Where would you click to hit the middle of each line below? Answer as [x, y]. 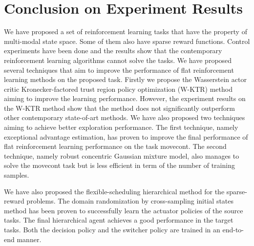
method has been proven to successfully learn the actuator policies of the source [124, 210]
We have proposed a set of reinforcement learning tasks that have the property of [126, 31]
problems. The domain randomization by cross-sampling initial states [130, 201]
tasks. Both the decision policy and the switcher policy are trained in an [112, 229]
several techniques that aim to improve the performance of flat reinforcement [119, 70]
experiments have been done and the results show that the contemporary [113, 51]
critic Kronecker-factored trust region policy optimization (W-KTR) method [118, 89]
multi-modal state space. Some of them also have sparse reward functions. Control [127, 41]
